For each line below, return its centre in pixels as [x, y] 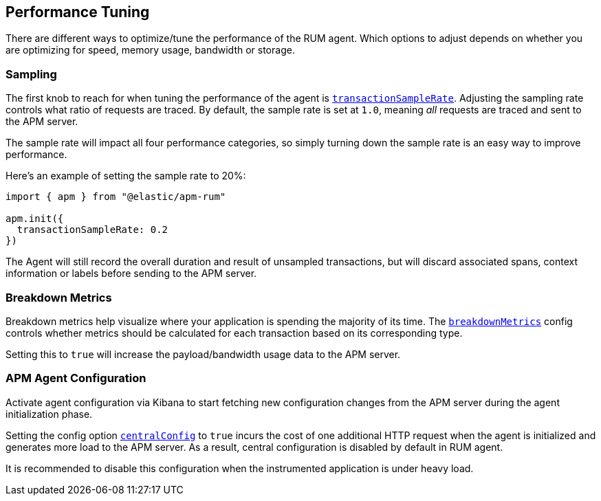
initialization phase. [49, 414]
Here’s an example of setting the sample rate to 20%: [126, 176]
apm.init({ [35, 219]
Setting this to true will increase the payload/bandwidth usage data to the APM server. [203, 354]
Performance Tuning [78, 12]
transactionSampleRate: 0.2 [92, 230]
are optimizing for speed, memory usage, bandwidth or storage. [150, 50]
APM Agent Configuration [76, 378]
